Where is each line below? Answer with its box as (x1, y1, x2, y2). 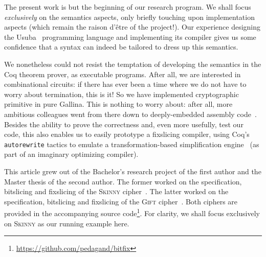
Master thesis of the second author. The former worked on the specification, (4, 176, 242, 186)
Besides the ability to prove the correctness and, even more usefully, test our (4, 119, 243, 129)
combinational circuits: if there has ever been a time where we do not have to (4, 79, 247, 89)
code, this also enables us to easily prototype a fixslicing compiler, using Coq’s (4, 129, 250, 139)
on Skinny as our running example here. (4, 218, 129, 228)
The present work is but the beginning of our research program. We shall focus (4, 2, 251, 12)
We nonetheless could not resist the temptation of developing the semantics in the (4, 58, 261, 69)
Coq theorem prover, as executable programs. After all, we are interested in (4, 68, 241, 79)
